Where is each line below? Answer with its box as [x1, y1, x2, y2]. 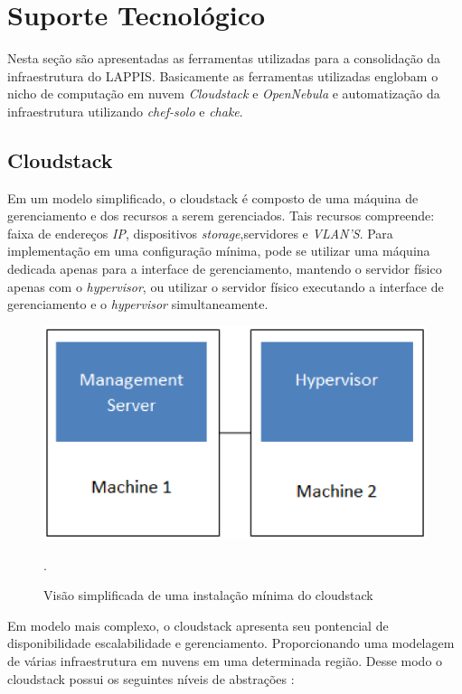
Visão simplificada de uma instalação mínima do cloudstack [43, 586, 373, 605]
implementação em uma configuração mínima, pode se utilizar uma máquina [7, 241, 430, 260]
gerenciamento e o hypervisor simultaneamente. [7, 295, 269, 314]
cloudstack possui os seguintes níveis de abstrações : [7, 669, 295, 688]
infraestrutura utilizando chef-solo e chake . [7, 101, 243, 120]
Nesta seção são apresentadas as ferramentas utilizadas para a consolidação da [7, 49, 441, 68]
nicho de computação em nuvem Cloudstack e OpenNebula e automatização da [7, 84, 440, 103]
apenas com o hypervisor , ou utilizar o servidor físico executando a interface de [7, 277, 444, 295]
